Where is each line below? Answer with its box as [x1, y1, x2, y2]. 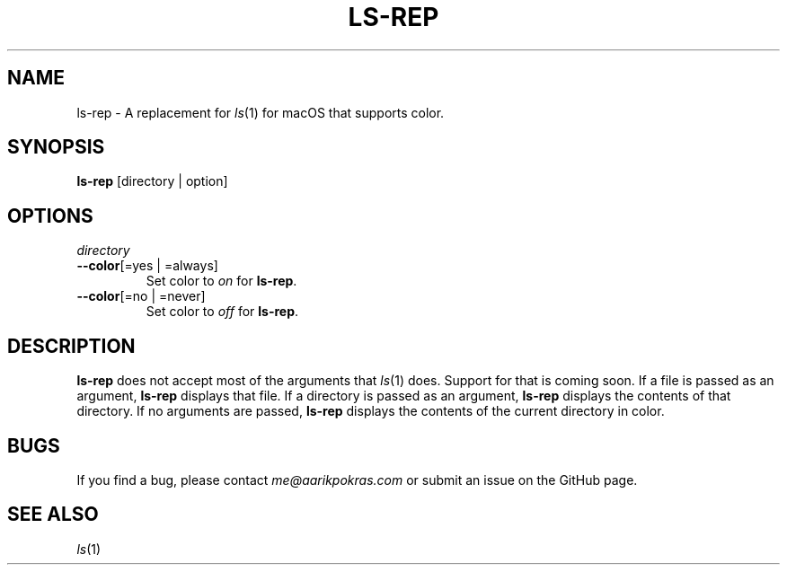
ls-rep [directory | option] [76, 173, 228, 189]
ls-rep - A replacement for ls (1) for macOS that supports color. [76, 104, 445, 120]
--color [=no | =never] [76, 288, 206, 304]
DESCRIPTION [7, 334, 136, 357]
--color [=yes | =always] [76, 258, 218, 274]
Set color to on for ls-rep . [146, 273, 297, 289]
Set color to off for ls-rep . [146, 304, 299, 320]
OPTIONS [7, 204, 93, 227]
